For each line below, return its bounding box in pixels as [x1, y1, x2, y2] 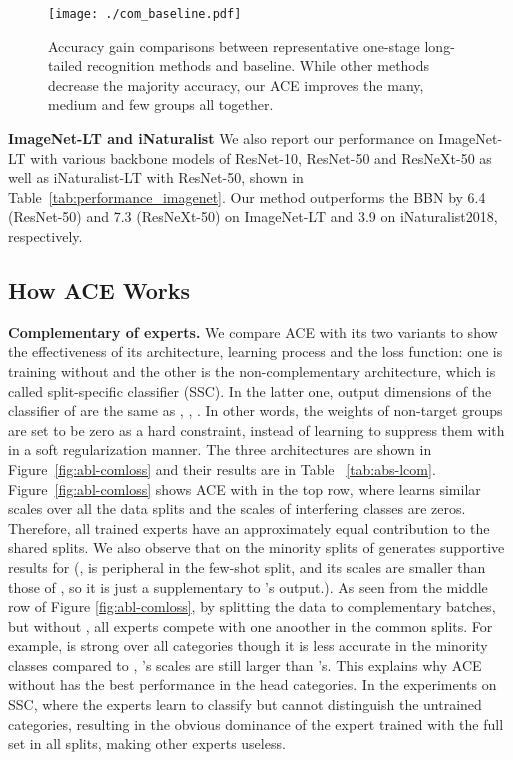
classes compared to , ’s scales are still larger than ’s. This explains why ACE [8, 654, 482, 675]
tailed [48, 55, 83, 76]
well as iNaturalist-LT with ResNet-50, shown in [8, 167, 304, 188]
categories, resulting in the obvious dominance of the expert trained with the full [8, 713, 504, 734]
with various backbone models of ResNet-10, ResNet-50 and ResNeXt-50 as [30, 147, 492, 168]
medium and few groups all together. [48, 94, 274, 115]
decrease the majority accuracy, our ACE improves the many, [48, 74, 424, 95]
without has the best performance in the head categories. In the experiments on [8, 674, 497, 695]
